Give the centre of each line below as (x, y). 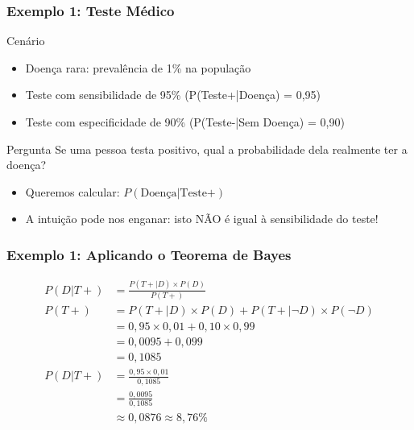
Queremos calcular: (72, 191)
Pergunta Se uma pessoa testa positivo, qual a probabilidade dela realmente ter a (207, 149)
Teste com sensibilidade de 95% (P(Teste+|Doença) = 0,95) (173, 95)
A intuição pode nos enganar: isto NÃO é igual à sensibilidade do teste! (202, 219)
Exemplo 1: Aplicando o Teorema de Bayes (149, 254)
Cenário (26, 41)
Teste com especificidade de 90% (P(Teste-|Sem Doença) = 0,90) (185, 122)
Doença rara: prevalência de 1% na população (138, 67)
